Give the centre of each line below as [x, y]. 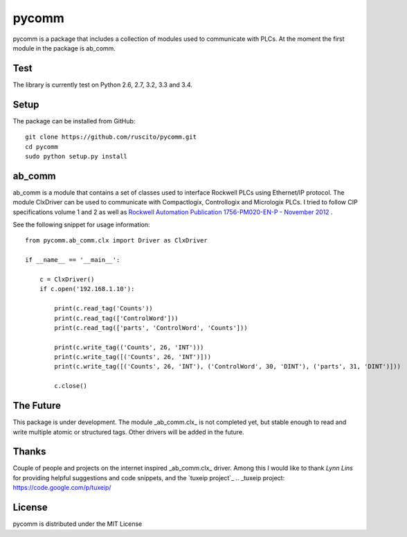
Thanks [29, 451]
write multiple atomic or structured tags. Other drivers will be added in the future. [129, 432]
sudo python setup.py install [76, 156]
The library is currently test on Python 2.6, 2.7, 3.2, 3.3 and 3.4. [103, 85]
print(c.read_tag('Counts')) [104, 309]
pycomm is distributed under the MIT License [78, 524]
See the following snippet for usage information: [81, 225]
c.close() [71, 386]
